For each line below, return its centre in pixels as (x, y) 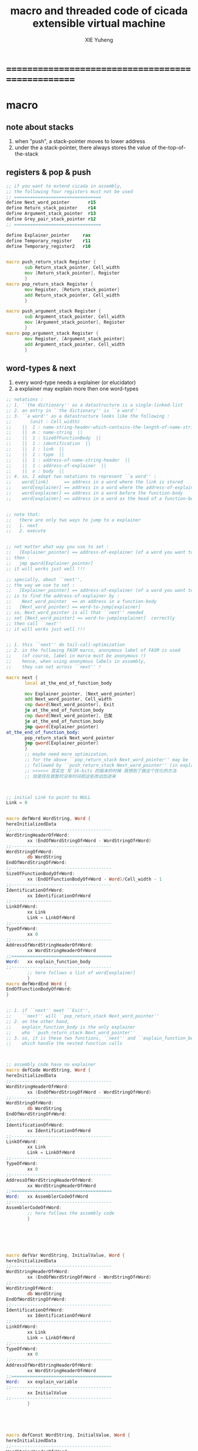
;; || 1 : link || (35, 449)
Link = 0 (17, 803)
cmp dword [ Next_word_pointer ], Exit (70, 705)
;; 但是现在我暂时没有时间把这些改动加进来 (70, 776)
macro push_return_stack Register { (51, 262)
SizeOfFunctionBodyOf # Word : (41, 874)
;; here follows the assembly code (71, 1213)
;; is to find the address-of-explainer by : (63, 596)
